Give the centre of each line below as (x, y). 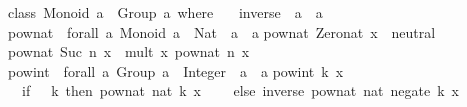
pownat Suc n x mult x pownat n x (129, 51)
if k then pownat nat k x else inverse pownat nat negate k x (240, 90)
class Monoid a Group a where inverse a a (165, 12)
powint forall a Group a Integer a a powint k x (176, 70)
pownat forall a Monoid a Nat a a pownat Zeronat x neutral (222, 31)
